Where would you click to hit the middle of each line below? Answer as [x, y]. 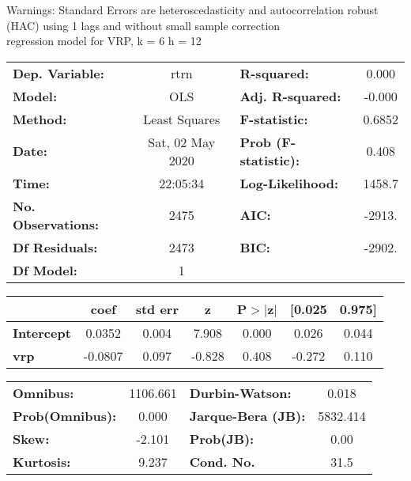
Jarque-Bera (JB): [247, 415]
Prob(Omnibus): [65, 415]
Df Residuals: [55, 247]
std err [157, 309]
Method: [40, 119]
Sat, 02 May [182, 142]
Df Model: [45, 270]
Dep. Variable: [58, 73]
